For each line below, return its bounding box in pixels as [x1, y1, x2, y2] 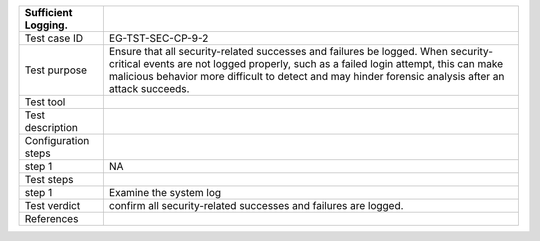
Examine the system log [108, 186, 222, 199]
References [24, 212, 79, 225]
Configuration [24, 134, 90, 147]
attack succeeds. [108, 82, 190, 95]
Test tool [24, 95, 66, 109]
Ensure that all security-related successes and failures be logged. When [108, 45, 449, 58]
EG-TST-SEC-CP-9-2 [108, 31, 209, 45]
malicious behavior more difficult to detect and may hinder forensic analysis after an [108, 70, 505, 83]
